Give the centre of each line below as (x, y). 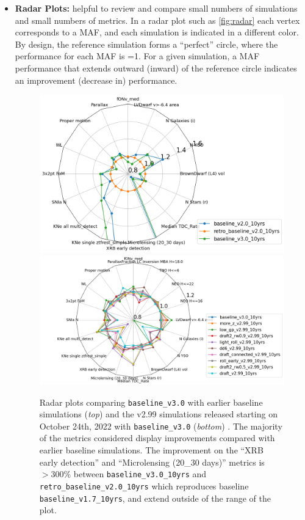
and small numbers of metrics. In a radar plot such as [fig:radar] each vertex (157, 20)
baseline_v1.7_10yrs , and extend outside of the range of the (155, 498)
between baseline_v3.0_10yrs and (140, 474)
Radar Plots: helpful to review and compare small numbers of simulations (156, 8)
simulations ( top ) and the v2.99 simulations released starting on (158, 414)
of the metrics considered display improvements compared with (157, 438)
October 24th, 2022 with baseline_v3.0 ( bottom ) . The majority (161, 426)
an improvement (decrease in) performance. (96, 80)
